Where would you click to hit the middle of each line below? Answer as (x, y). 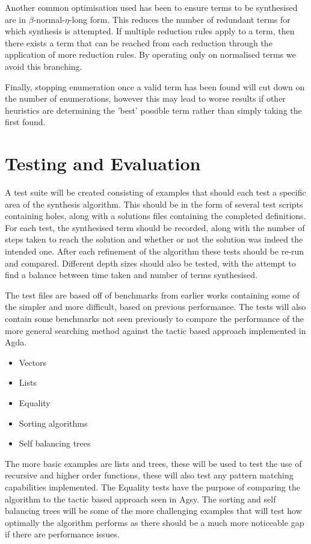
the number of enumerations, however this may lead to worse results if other (145, 98)
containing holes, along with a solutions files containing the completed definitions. (155, 216)
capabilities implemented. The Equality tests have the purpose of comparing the (152, 487)
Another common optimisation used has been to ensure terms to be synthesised (151, 7)
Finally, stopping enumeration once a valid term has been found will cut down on (155, 86)
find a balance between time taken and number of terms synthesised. (131, 275)
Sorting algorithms (53, 423)
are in (16, 19)
